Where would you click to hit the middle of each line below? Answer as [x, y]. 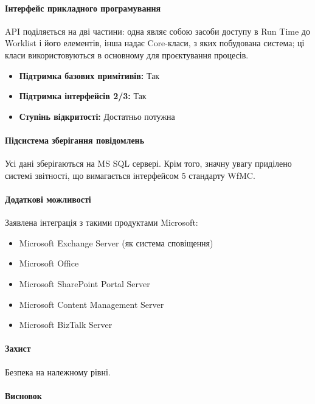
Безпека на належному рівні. [58, 371]
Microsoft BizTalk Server [66, 325]
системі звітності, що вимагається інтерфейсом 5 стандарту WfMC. [130, 175]
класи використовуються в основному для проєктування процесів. [127, 54]
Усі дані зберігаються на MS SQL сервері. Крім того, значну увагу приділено [148, 163]
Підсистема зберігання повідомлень [75, 140]
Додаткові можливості [48, 199]
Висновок [23, 395]
